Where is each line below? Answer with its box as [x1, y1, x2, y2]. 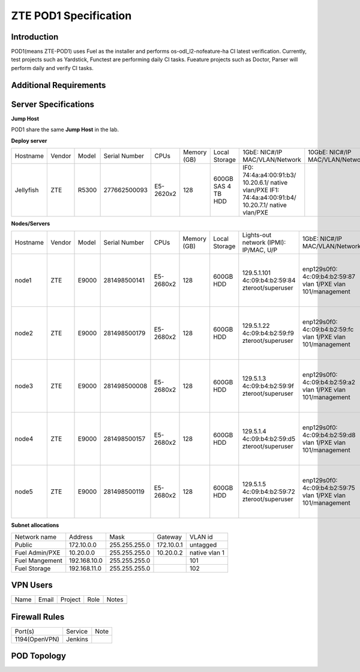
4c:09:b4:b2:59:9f [242, 382, 294, 390]
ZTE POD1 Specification [11, 9, 132, 22]
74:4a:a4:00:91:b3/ [242, 171, 296, 179]
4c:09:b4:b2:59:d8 [302, 431, 356, 439]
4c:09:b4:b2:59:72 [242, 487, 295, 496]
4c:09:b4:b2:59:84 [242, 276, 296, 285]
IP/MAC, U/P [242, 246, 278, 254]
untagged [189, 540, 217, 549]
